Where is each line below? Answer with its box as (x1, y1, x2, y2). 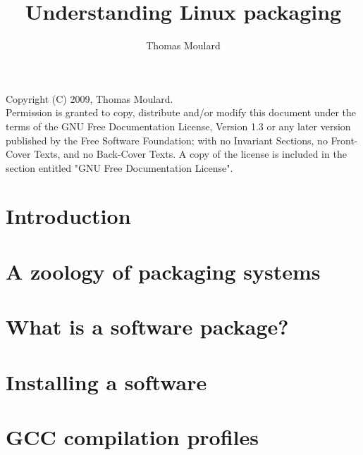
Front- (331, 132, 358, 147)
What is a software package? (6, 312, 289, 341)
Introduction (6, 201, 131, 230)
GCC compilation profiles (6, 422, 259, 451)
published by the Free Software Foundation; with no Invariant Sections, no (6, 132, 328, 147)
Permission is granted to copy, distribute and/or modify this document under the (6, 105, 357, 120)
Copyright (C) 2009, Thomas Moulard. (6, 91, 173, 106)
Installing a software (6, 367, 207, 396)
